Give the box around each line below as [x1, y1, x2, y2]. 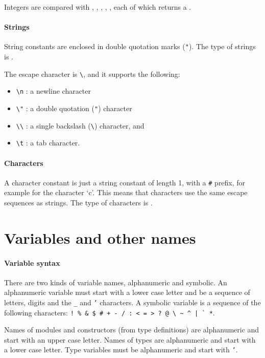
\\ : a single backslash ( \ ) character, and [16, 120, 144, 131]
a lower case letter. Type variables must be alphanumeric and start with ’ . [4, 344, 238, 355]
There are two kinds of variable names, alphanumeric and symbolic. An [4, 277, 227, 287]
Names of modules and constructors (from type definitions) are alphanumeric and [4, 324, 259, 335]
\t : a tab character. [16, 137, 80, 148]
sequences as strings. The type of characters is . [4, 197, 153, 207]
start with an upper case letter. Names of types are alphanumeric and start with [4, 334, 256, 345]
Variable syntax [4, 257, 60, 268]
